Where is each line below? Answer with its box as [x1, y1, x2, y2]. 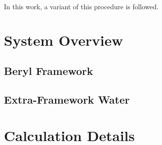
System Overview [4, 30, 123, 50]
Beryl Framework [4, 63, 93, 78]
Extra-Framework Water [4, 92, 130, 107]
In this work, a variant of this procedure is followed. [4, 1, 159, 11]
